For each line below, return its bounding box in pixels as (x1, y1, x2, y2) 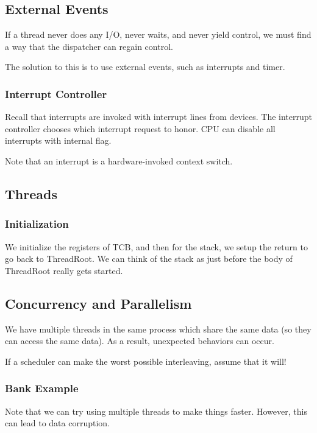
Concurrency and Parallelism (5, 294, 192, 312)
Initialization (5, 216, 69, 231)
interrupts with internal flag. (5, 134, 112, 147)
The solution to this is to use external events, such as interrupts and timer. (5, 60, 285, 73)
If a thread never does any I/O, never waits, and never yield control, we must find (5, 28, 312, 41)
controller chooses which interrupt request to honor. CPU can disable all (5, 122, 276, 135)
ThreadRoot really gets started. (5, 264, 123, 276)
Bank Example (5, 381, 79, 396)
